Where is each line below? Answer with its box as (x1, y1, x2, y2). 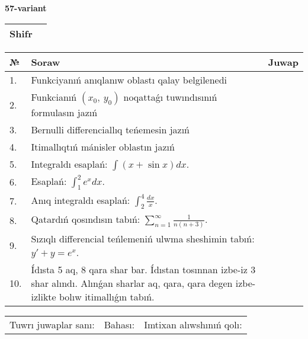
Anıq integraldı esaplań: (31, 193, 130, 207)
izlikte (31, 289, 56, 303)
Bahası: (104, 317, 135, 331)
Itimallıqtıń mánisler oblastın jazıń (31, 139, 175, 153)
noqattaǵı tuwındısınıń (123, 89, 217, 104)
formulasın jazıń (31, 105, 98, 119)
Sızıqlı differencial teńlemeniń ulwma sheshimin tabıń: (31, 231, 255, 245)
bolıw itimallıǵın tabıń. (59, 289, 155, 303)
